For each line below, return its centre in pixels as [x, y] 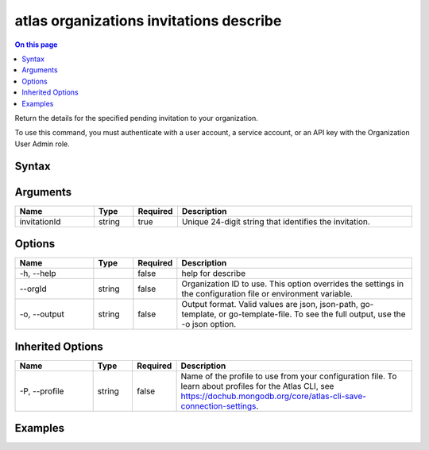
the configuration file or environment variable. [267, 294]
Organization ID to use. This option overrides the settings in [293, 284]
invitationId [40, 221]
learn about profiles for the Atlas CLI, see [257, 386]
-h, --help [38, 273]
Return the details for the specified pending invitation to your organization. [136, 118]
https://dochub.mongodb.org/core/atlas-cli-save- [274, 396]
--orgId [33, 289]
